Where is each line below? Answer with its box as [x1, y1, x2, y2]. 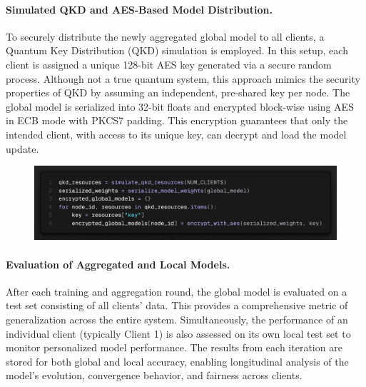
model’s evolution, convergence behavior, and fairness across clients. [6, 368, 303, 383]
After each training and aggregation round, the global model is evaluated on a [6, 283, 347, 298]
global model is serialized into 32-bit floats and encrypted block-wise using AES [6, 99, 354, 114]
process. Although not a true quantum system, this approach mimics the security [6, 71, 360, 86]
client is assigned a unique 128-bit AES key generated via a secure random [6, 56, 332, 71]
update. [6, 141, 39, 156]
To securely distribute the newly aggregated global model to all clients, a [6, 29, 325, 44]
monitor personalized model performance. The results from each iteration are [6, 340, 342, 355]
